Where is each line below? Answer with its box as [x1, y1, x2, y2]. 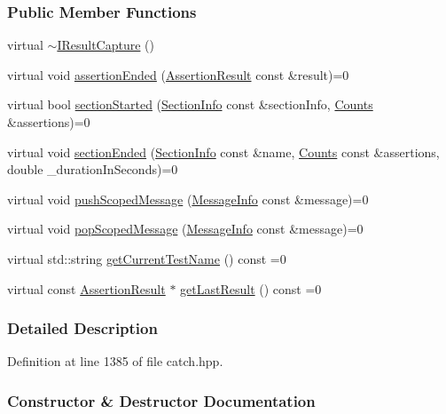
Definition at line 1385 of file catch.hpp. [7, 352, 223, 370]
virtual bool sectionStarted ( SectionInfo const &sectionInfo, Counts [7, 95, 373, 114]
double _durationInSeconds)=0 [7, 160, 178, 179]
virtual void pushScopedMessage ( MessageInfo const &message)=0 [7, 189, 369, 208]
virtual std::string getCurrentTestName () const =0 [7, 249, 286, 267]
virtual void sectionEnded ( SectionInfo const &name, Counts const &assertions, [7, 142, 440, 161]
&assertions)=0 [7, 113, 90, 131]
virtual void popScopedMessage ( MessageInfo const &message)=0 [7, 219, 364, 238]
